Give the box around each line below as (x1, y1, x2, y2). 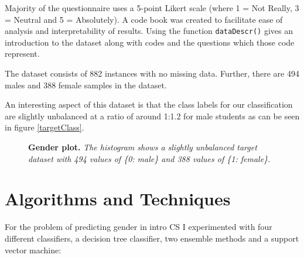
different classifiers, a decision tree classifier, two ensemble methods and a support (5, 232, 299, 244)
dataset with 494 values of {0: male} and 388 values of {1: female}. (28, 152, 271, 164)
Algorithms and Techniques (5, 187, 231, 211)
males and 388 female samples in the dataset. (5, 78, 167, 91)
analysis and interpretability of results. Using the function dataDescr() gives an (5, 25, 293, 37)
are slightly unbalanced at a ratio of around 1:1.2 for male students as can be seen (5, 109, 300, 122)
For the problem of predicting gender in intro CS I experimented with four (5, 221, 272, 233)
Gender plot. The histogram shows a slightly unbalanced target (28, 141, 257, 153)
